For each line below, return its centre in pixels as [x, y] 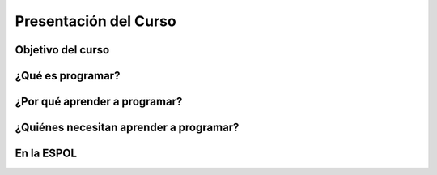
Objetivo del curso [62, 50]
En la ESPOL [46, 154]
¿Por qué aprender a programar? [99, 102]
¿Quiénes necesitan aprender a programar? [127, 128]
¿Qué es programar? [68, 76]
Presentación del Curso [96, 21]
